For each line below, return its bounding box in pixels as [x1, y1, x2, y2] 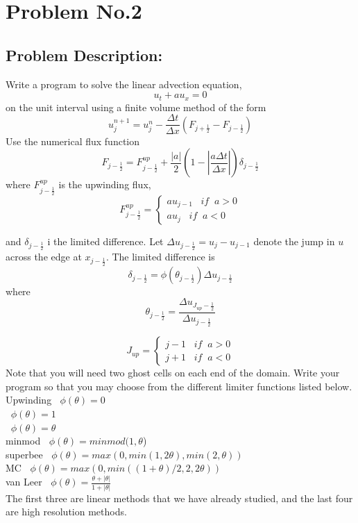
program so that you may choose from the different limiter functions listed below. [6, 379, 352, 393]
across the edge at [6, 249, 82, 264]
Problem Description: [6, 44, 163, 65]
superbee [6, 447, 43, 461]
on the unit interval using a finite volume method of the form [6, 99, 266, 114]
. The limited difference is [105, 249, 215, 264]
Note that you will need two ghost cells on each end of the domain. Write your [6, 365, 340, 380]
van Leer [6, 474, 42, 489]
